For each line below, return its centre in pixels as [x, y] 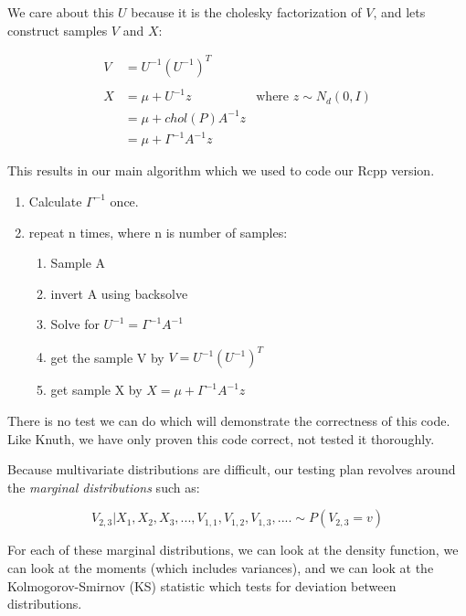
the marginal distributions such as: [104, 487]
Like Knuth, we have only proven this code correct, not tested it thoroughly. [221, 438]
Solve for [75, 324]
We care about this [61, 12]
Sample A [78, 263]
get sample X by [96, 390]
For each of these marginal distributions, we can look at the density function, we [233, 550]
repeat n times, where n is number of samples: [158, 232]
